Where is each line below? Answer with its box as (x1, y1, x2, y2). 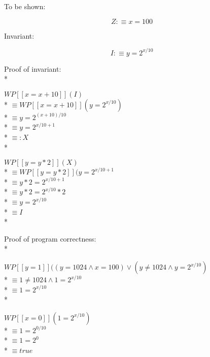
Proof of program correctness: (4, 233, 96, 244)
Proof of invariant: (4, 63, 61, 74)
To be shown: (4, 1, 46, 11)
